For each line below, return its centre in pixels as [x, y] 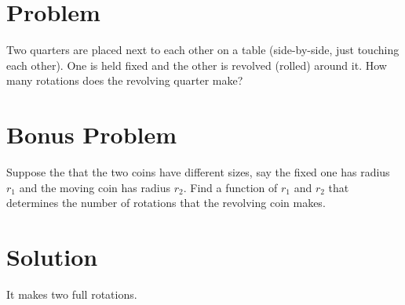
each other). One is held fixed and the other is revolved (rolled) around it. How [197, 65]
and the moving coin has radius [95, 187]
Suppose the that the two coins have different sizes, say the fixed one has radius [198, 172]
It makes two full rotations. [72, 294]
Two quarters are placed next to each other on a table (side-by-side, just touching [203, 50]
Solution [52, 256]
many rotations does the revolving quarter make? [125, 80]
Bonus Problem [92, 134]
